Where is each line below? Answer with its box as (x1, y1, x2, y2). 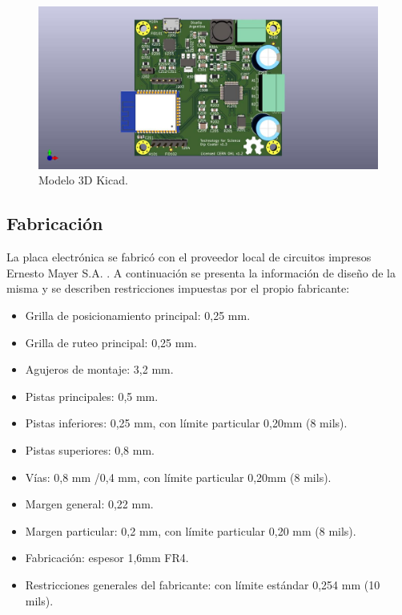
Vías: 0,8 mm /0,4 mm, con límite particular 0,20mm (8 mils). (25, 468, 332, 485)
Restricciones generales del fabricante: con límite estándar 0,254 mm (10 (25, 577, 380, 593)
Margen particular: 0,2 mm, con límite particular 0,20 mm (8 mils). (25, 522, 356, 539)
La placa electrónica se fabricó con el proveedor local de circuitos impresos (6, 249, 372, 265)
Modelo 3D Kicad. (38, 172, 128, 188)
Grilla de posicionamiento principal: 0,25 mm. (25, 307, 251, 324)
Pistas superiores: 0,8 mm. (25, 442, 155, 459)
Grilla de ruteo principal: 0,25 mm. (25, 334, 197, 350)
